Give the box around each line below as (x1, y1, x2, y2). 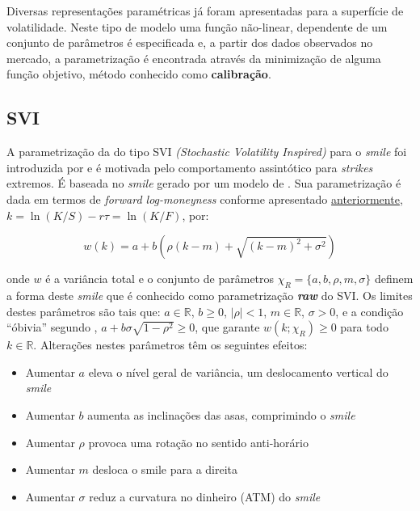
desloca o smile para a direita (92, 461, 238, 478)
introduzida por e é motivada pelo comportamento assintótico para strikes (6, 158, 373, 175)
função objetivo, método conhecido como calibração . (6, 65, 271, 82)
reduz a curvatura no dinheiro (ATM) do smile (89, 488, 321, 505)
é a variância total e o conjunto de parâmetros (45, 270, 275, 287)
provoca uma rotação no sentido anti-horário (88, 433, 309, 450)
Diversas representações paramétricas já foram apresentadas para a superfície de (6, 2, 404, 19)
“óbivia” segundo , (6, 319, 98, 336)
